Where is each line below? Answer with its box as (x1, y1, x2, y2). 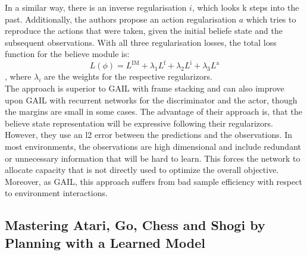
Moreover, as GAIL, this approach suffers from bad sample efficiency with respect (5, 175, 302, 187)
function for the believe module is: (5, 48, 130, 60)
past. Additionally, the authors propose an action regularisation (5, 12, 237, 25)
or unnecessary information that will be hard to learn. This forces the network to (5, 152, 300, 164)
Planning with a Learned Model (5, 233, 205, 251)
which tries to (246, 12, 296, 25)
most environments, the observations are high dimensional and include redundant (5, 140, 301, 153)
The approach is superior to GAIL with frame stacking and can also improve (5, 82, 284, 95)
